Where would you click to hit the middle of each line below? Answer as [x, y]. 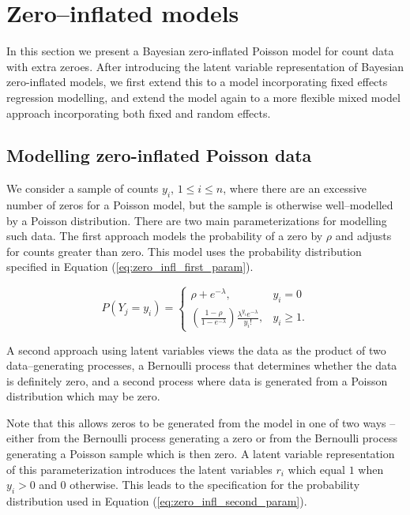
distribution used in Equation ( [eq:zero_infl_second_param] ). [157, 501]
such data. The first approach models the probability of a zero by [165, 236]
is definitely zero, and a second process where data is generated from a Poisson [197, 380]
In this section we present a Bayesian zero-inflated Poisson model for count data [200, 51]
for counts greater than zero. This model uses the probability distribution [184, 251]
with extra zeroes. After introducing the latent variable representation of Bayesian [205, 66]
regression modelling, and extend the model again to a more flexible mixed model [203, 97]
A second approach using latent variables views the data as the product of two [196, 350]
